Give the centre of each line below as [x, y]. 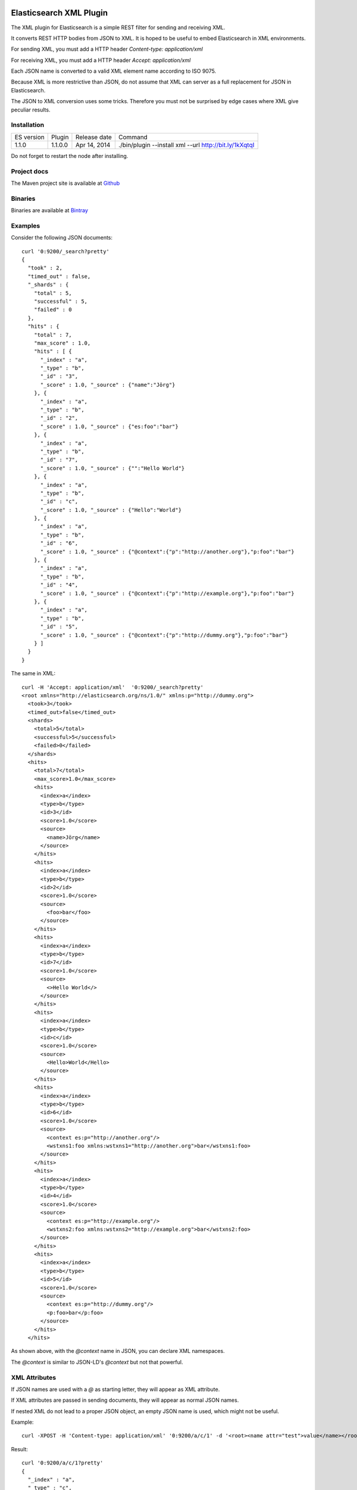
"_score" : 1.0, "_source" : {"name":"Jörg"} [108, 385]
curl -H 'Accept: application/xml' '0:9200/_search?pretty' [112, 687]
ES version [29, 137]
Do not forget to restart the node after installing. [70, 156]
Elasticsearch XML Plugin [59, 13]
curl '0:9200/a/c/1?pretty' [62, 1463]
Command [133, 137]
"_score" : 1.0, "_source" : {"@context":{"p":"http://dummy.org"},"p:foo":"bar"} [164, 635]
